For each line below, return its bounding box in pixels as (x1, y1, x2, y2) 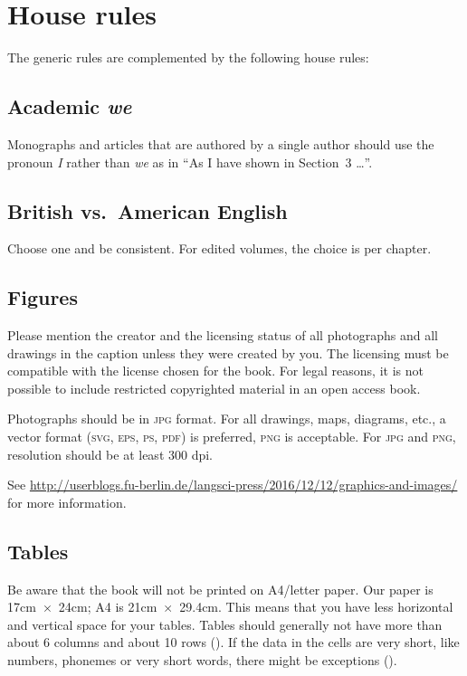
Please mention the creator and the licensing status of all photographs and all (7, 326, 438, 345)
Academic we (7, 92, 132, 120)
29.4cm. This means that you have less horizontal (179, 597, 453, 616)
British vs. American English (7, 196, 288, 224)
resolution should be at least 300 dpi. (7, 444, 214, 463)
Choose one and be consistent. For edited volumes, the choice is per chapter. (7, 239, 432, 258)
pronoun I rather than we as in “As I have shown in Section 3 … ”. (7, 152, 373, 171)
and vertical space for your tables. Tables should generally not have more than (7, 614, 443, 633)
